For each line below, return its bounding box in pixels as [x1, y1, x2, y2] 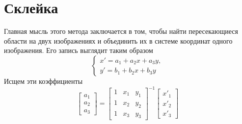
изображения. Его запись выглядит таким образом [4, 45, 153, 55]
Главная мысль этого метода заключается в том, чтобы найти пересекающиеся [4, 26, 238, 36]
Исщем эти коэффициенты [4, 75, 83, 86]
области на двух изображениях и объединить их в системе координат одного [4, 35, 233, 46]
